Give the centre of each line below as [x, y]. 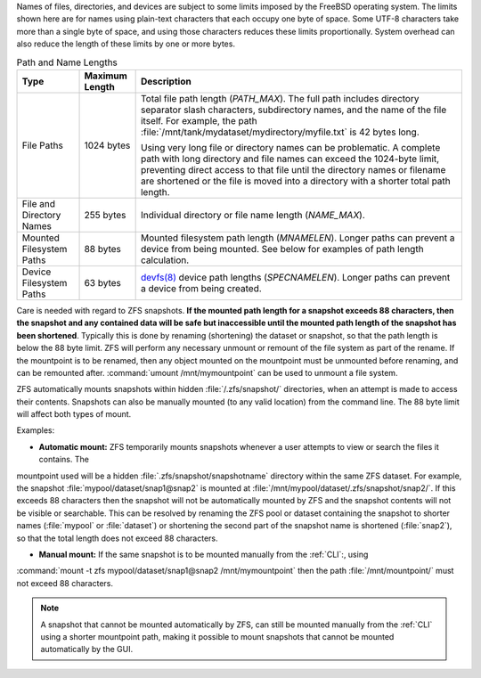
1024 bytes [107, 145]
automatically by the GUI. [87, 649]
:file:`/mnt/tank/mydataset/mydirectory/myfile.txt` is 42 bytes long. [280, 132]
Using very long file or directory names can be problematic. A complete [290, 147]
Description [166, 81]
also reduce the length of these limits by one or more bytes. [126, 44]
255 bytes [105, 215]
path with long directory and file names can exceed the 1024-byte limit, [290, 159]
